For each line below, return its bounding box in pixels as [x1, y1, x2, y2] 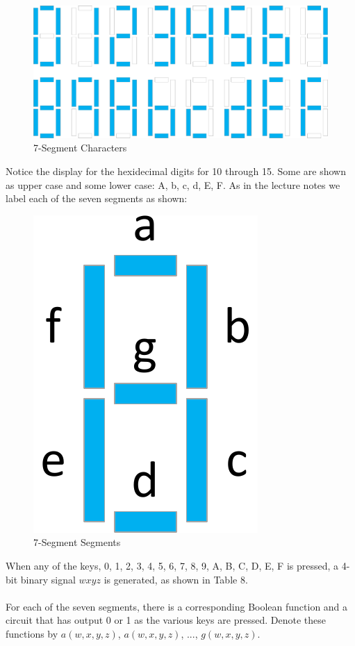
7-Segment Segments [33, 535, 121, 549]
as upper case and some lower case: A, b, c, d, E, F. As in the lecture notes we [6, 177, 340, 192]
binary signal [20, 572, 76, 586]
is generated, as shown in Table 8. [104, 572, 248, 586]
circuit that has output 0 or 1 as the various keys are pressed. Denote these [6, 613, 326, 627]
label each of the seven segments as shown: [6, 191, 188, 206]
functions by [6, 627, 58, 640]
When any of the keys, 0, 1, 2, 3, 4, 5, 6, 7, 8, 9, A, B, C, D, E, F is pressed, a [6, 558, 339, 573]
